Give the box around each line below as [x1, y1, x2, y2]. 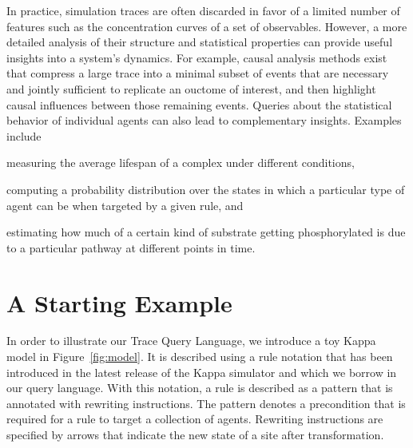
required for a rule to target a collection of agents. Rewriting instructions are [6, 410, 383, 427]
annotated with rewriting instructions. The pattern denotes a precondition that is [6, 394, 406, 411]
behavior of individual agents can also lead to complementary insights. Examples [6, 112, 402, 129]
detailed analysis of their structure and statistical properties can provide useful [6, 34, 393, 50]
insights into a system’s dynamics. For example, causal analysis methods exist [6, 49, 387, 65]
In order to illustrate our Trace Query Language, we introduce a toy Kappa [6, 332, 376, 349]
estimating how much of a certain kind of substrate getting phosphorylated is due [6, 224, 406, 240]
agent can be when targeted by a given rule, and [6, 196, 244, 213]
